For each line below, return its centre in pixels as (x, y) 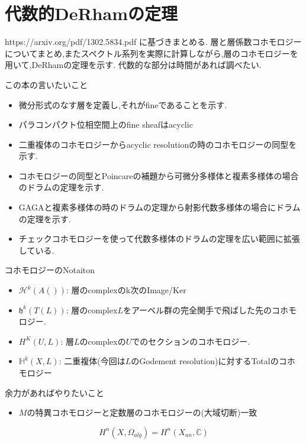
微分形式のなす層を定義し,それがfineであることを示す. (123, 104)
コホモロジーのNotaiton (50, 270)
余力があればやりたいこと (54, 392)
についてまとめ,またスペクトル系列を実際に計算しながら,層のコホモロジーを (152, 53)
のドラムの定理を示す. (61, 187)
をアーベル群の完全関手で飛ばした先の (197, 309)
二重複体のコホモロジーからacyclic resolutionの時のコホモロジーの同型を (158, 144)
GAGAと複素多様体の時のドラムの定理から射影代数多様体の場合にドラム (160, 207)
